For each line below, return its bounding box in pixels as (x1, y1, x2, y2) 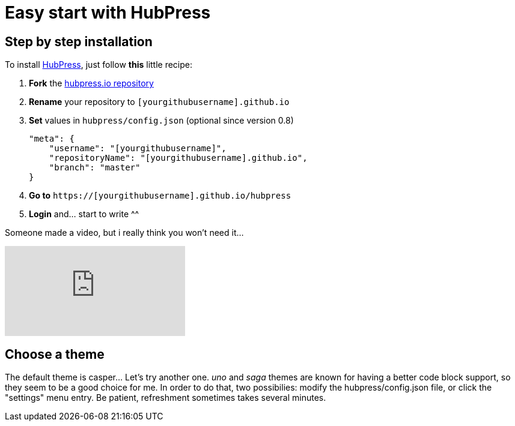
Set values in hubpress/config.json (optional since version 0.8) (29, 115, 294, 126)
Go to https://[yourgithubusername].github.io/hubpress (29, 190, 291, 201)
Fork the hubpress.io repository (29, 78, 154, 89)
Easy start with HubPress (5, 2, 211, 23)
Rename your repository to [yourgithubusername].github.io (29, 97, 290, 107)
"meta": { (29, 134, 75, 144)
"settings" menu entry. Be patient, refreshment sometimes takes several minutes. (5, 392, 326, 403)
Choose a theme (5, 346, 105, 362)
